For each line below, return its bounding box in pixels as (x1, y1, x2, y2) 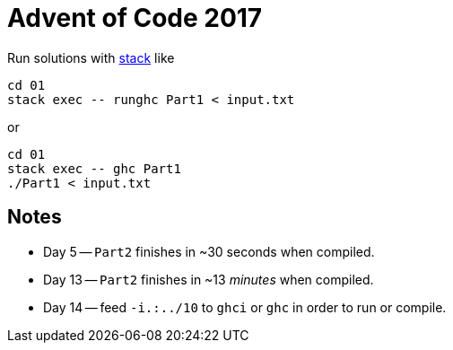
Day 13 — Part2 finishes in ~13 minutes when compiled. (43, 271, 374, 287)
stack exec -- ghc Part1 (7, 161, 181, 176)
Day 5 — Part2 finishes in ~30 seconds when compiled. (43, 243, 375, 259)
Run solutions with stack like (7, 49, 175, 66)
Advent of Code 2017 (7, 3, 263, 33)
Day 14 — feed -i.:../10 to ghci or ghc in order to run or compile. (43, 299, 447, 315)
